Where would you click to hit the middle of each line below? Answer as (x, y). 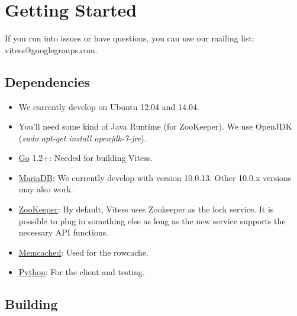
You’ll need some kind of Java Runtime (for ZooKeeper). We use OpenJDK (155, 126)
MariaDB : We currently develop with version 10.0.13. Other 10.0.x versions (155, 177)
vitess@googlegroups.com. (51, 49)
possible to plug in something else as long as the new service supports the (152, 220)
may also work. (46, 189)
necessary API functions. (64, 232)
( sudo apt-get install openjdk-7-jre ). (83, 138)
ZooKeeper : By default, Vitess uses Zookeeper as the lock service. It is (146, 209)
